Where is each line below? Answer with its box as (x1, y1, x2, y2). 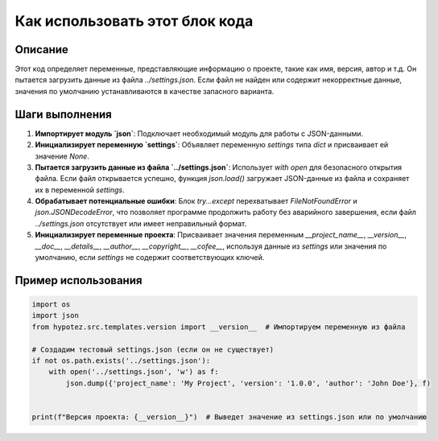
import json (31, 311, 80, 320)
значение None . (35, 151, 90, 161)
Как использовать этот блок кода (14, 12, 254, 30)
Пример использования (14, 274, 143, 287)
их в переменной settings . (35, 185, 125, 195)
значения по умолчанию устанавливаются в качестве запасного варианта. (14, 86, 275, 96)
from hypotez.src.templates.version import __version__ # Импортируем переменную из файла (31, 322, 406, 332)
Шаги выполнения (14, 107, 112, 121)
